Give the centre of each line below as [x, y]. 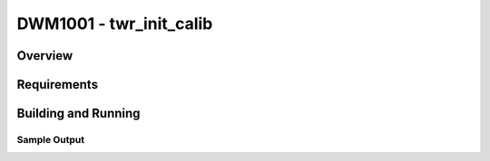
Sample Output [51, 139]
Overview [45, 56]
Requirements [58, 85]
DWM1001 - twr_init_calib [115, 24]
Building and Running [78, 114]
